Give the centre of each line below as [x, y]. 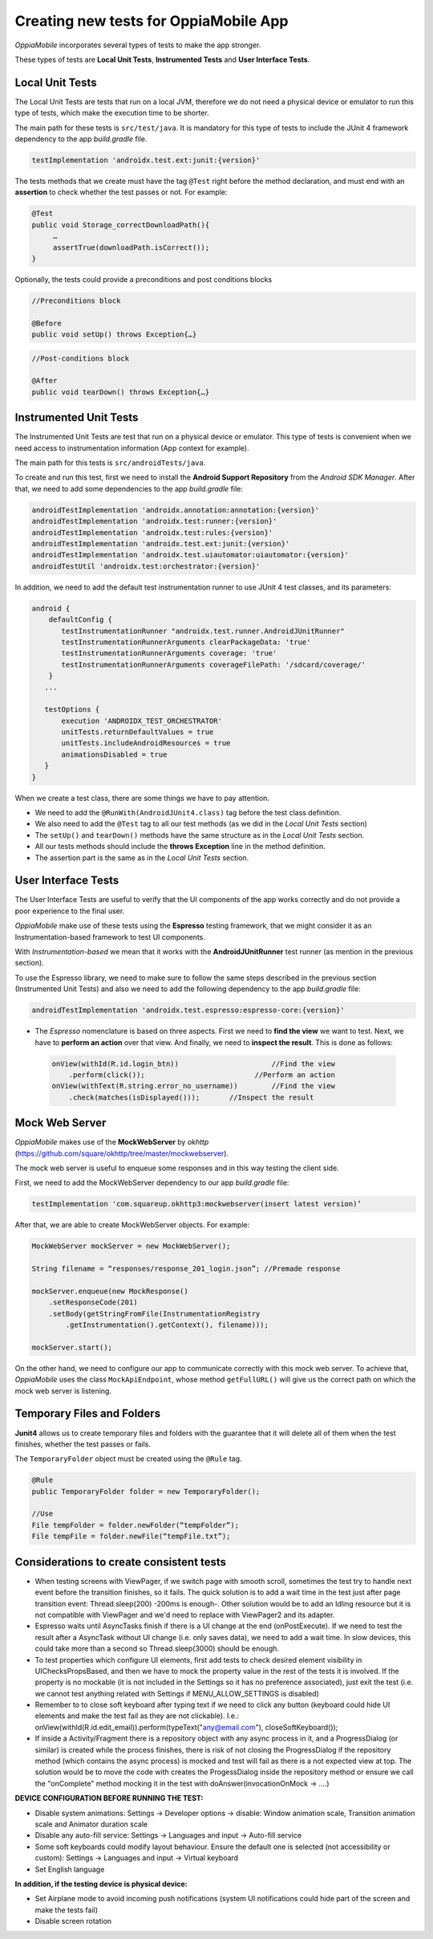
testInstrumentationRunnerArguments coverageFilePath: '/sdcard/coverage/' [214, 664]
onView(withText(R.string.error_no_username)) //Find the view [194, 1086]
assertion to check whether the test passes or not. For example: [121, 192]
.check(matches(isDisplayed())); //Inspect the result [191, 1097]
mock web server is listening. [63, 1390]
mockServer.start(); [72, 1347]
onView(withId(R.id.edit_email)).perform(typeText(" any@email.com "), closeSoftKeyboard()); [186, 1727]
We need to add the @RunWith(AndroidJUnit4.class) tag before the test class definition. [188, 813]
